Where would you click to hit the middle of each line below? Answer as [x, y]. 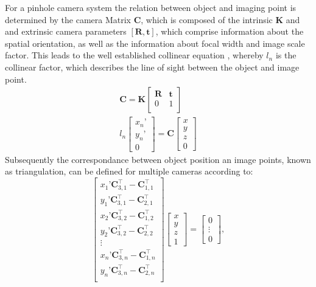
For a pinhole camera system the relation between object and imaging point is [151, 7]
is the [286, 55]
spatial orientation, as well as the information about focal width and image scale [155, 43]
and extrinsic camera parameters [66, 31]
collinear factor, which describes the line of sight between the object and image [152, 67]
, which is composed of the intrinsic [207, 19]
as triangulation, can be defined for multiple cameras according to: [129, 171]
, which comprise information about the [230, 31]
